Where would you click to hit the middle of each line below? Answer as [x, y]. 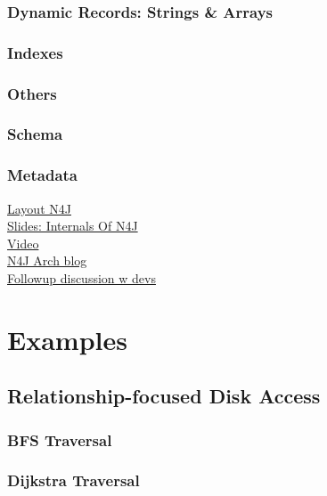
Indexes [35, 52]
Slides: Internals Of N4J [73, 226]
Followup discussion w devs [82, 277]
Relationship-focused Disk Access [164, 396]
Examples [67, 339]
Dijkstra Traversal [74, 480]
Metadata [42, 175]
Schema [35, 134]
